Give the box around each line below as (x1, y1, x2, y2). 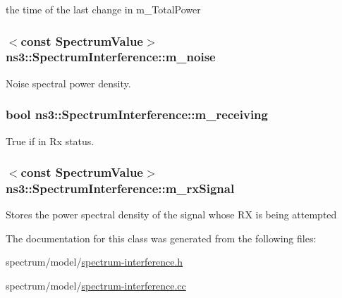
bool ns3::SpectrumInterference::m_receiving (6, 106, 268, 123)
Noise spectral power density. (6, 75, 131, 90)
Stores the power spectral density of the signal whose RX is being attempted (6, 207, 337, 222)
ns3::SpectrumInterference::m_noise (6, 48, 216, 66)
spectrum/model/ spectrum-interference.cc (6, 278, 186, 293)
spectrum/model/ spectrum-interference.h (6, 254, 183, 269)
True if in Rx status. (6, 133, 94, 148)
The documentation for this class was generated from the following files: (6, 230, 317, 245)
